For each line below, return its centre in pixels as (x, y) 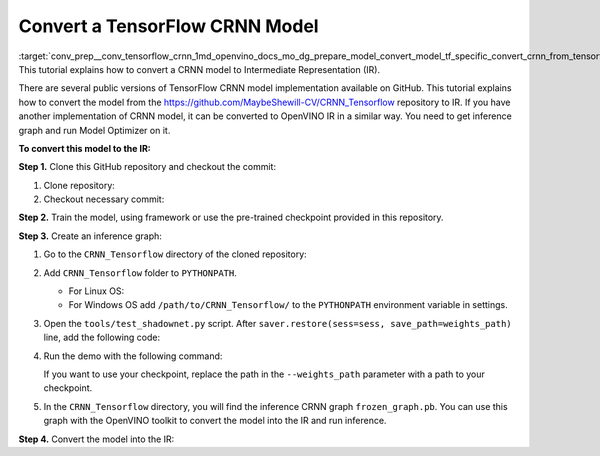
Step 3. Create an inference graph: (90, 236)
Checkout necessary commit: (104, 199)
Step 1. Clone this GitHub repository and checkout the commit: (147, 167)
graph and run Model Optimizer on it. (94, 130)
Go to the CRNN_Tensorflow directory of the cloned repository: (175, 254)
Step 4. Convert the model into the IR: (96, 439)
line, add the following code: (101, 337)
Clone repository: (79, 185)
